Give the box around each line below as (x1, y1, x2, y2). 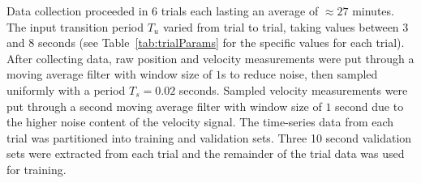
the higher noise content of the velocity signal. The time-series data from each (6, 113, 394, 130)
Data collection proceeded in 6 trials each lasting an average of (6, 2, 319, 19)
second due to (335, 97, 404, 114)
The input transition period (6, 18, 144, 35)
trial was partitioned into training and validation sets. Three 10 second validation (6, 129, 412, 146)
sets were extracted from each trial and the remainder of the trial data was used (6, 145, 405, 162)
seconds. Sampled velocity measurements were (178, 81, 408, 98)
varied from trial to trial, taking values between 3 (162, 18, 409, 35)
